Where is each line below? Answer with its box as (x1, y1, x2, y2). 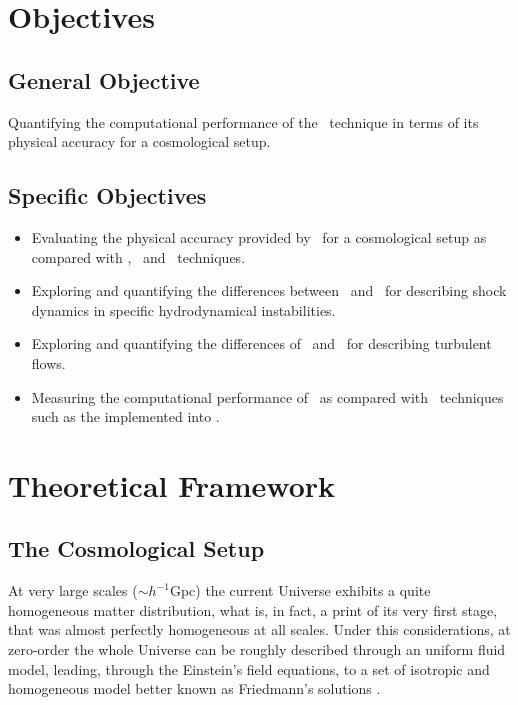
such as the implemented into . (31, 406, 220, 427)
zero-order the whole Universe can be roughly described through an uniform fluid (8, 639, 506, 660)
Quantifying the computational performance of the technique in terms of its (8, 111, 479, 132)
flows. (31, 352, 66, 373)
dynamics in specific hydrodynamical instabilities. (31, 299, 336, 320)
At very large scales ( (8, 580, 138, 601)
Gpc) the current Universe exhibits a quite (169, 580, 431, 601)
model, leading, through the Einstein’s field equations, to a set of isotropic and (8, 658, 490, 679)
